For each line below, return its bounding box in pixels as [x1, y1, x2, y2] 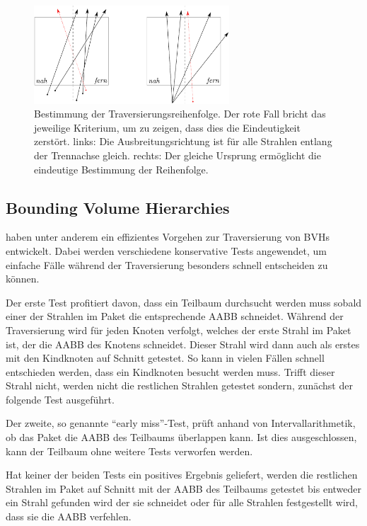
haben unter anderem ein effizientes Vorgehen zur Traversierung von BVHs [6, 229, 330, 244]
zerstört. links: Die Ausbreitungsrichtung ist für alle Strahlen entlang [34, 134, 332, 149]
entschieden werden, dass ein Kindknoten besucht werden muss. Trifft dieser [6, 364, 335, 379]
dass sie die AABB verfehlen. [6, 509, 132, 524]
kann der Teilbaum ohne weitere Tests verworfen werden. [6, 443, 253, 458]
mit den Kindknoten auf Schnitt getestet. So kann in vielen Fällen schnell [6, 350, 325, 365]
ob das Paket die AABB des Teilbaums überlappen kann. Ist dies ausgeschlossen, [6, 430, 357, 445]
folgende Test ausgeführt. [6, 391, 115, 406]
